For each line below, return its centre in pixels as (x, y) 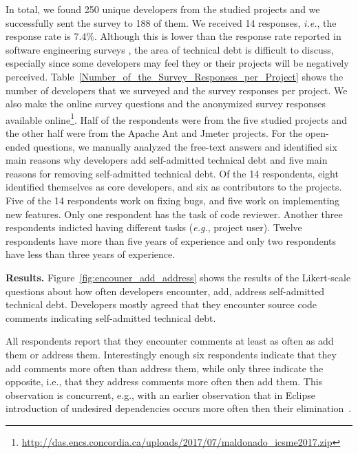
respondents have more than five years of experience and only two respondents (171, 240)
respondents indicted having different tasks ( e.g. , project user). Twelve (154, 227)
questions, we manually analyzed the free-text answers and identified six (185, 146)
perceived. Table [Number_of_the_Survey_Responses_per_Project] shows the (175, 76)
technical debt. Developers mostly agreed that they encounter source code (161, 304)
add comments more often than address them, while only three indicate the (165, 368)
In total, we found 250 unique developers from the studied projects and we (163, 9)
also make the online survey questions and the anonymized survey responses (166, 104)
